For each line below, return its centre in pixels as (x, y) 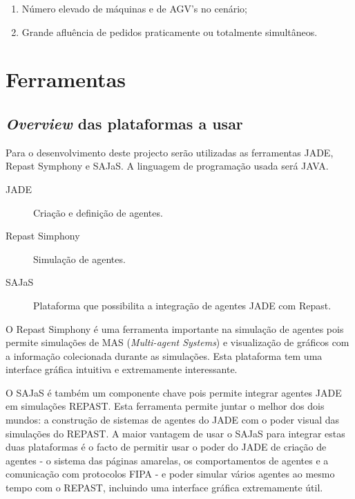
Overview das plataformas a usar (124, 123)
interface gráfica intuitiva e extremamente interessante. (122, 369)
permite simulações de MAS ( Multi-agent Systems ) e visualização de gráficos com (177, 342)
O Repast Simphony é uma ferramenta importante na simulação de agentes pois (175, 328)
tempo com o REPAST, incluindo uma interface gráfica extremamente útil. (164, 488)
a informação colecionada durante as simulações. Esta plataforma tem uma (164, 355)
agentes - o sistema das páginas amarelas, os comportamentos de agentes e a (167, 460)
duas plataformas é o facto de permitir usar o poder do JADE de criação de (166, 447)
